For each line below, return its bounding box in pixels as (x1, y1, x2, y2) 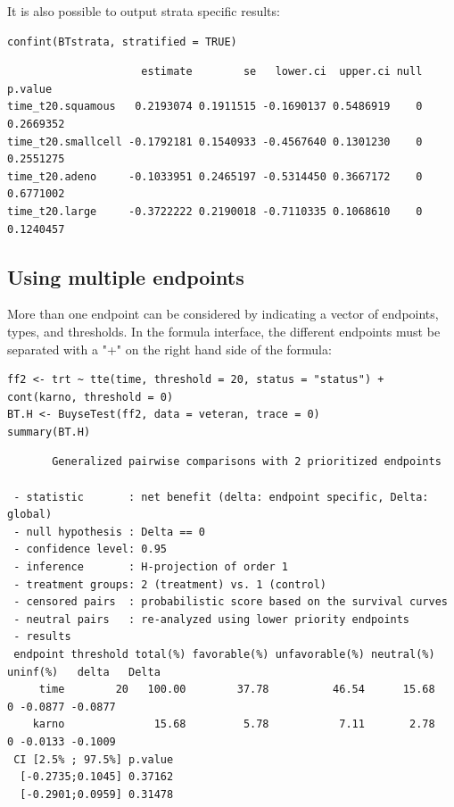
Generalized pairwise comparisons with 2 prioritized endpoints (52, 455, 442, 469)
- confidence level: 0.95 (13, 543, 167, 556)
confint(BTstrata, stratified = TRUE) (7, 35, 237, 48)
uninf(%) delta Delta (7, 665, 161, 678)
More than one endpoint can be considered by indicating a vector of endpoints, (7, 304, 439, 323)
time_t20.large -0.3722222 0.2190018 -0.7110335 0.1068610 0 (7, 204, 423, 218)
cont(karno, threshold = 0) (7, 390, 174, 403)
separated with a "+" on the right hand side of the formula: (7, 339, 332, 358)
